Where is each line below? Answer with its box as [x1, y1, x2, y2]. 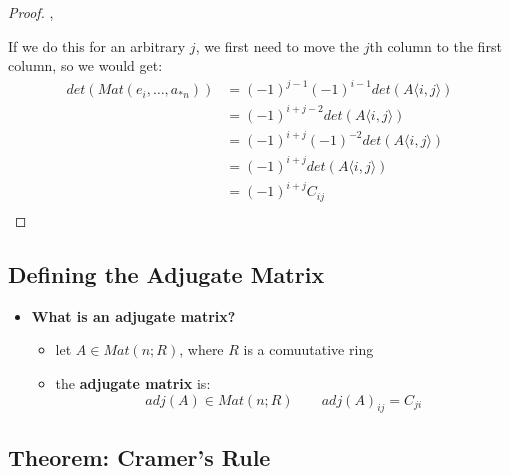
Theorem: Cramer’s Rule [8, 441, 271, 472]
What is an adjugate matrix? [31, 305, 236, 326]
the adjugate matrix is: [55, 372, 211, 393]
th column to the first [369, 35, 502, 56]
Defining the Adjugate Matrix [8, 258, 325, 289]
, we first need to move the [195, 35, 360, 56]
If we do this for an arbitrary [8, 35, 186, 56]
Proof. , [8, 2, 54, 22]
